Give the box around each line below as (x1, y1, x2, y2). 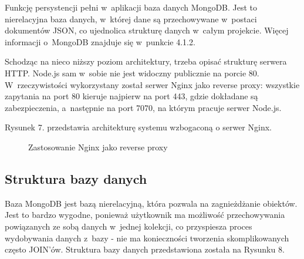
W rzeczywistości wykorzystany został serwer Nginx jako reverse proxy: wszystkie (5, 78, 300, 90)
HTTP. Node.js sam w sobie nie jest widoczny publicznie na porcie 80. (5, 66, 259, 79)
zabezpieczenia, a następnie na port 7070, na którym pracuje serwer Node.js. (5, 101, 282, 113)
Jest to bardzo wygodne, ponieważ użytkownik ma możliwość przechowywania (5, 208, 285, 221)
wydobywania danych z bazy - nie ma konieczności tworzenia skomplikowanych (5, 231, 289, 244)
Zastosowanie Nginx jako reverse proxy (28, 140, 168, 153)
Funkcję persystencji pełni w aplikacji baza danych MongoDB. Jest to (5, 1, 258, 13)
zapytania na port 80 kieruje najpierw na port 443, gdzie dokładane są (5, 90, 258, 102)
